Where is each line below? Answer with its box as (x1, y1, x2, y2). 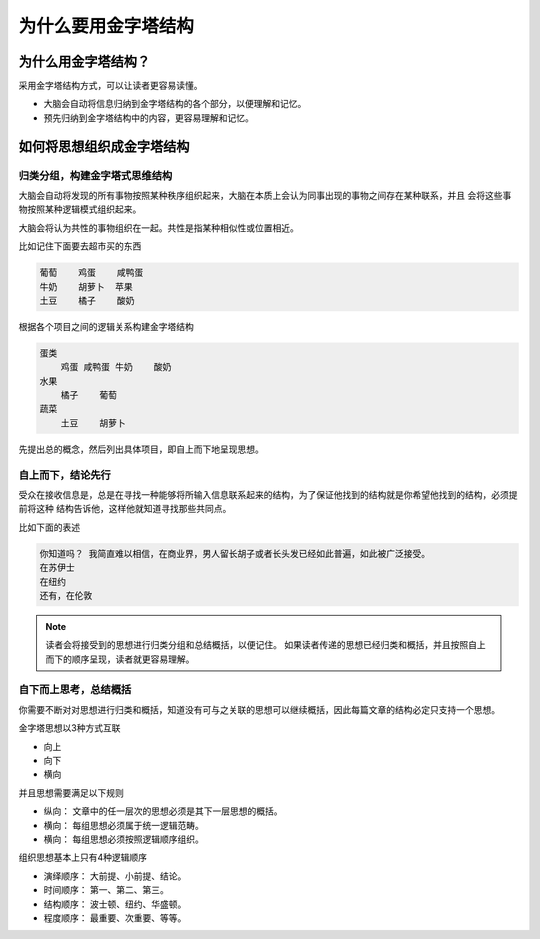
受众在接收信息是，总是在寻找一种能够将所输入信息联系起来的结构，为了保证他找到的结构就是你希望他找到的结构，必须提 (18, 488, 518, 500)
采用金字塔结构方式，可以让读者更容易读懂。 (18, 80, 203, 92)
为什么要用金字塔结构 (18, 15, 195, 37)
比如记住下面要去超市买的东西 (18, 240, 142, 252)
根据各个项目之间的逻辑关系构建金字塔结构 (18, 320, 194, 332)
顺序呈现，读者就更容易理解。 (71, 653, 195, 665)
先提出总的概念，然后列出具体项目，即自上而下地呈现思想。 (18, 443, 264, 455)
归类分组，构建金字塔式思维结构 (18, 168, 173, 182)
